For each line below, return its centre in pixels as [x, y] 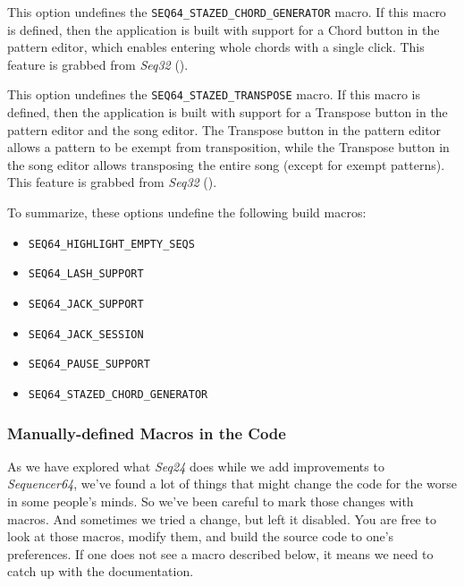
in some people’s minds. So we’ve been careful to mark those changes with [211, 501]
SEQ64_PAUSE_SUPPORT [89, 365]
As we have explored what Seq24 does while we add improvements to [196, 466]
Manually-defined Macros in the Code [147, 433]
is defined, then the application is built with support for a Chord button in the [224, 29]
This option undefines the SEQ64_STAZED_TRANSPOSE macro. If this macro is [214, 94]
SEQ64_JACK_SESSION [86, 334]
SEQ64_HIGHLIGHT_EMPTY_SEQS [111, 244]
